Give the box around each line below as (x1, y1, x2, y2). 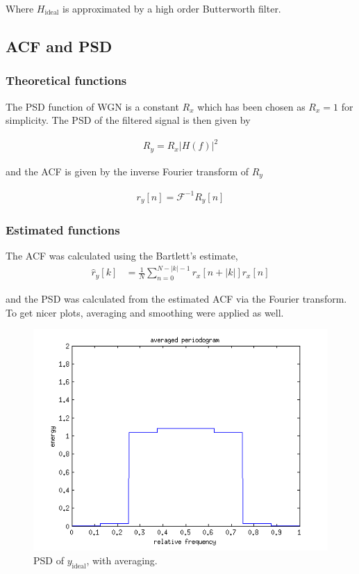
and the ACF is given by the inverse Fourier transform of (6, 164, 249, 178)
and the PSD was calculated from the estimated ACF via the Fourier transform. (6, 292, 347, 306)
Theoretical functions (6, 72, 127, 89)
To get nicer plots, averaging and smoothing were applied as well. (6, 305, 284, 319)
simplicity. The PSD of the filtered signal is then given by (6, 113, 251, 127)
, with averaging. (86, 553, 158, 568)
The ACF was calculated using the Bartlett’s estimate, (6, 248, 238, 263)
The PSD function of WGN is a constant (6, 99, 179, 113)
